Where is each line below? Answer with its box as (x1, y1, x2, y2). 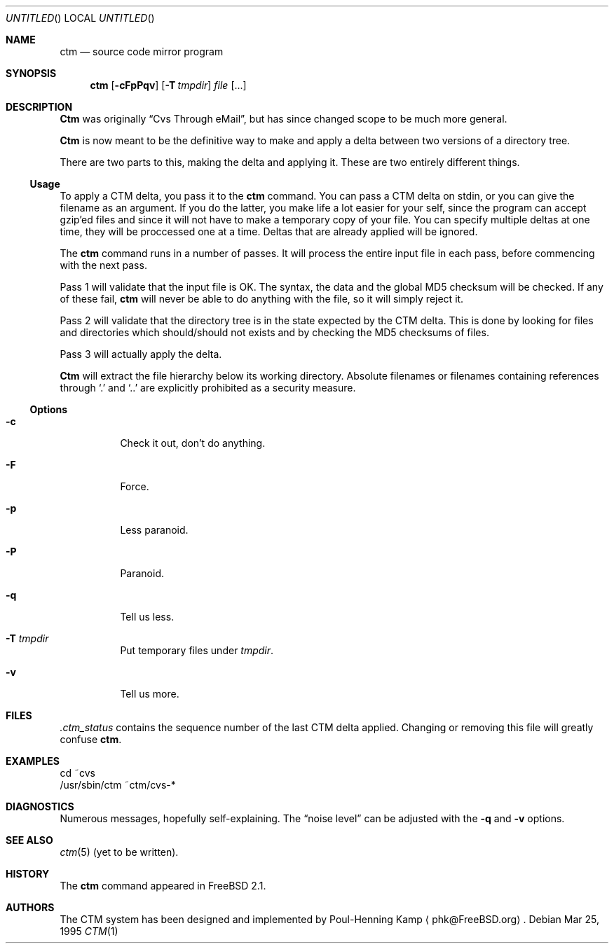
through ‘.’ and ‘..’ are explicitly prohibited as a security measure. (60, 382, 356, 394)
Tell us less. (120, 611, 175, 623)
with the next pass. (60, 259, 147, 271)
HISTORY (6, 868, 50, 880)
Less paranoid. (120, 524, 189, 536)
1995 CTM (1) (60, 925, 118, 937)
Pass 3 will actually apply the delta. (60, 348, 222, 360)
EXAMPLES (6, 755, 60, 767)
